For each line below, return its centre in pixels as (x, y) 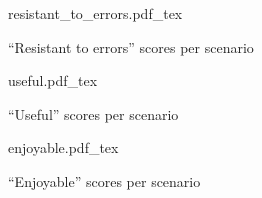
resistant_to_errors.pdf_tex (95, 13)
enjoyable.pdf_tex (63, 147)
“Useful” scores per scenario (93, 113)
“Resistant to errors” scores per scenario (131, 46)
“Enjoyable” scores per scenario (104, 180)
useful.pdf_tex (53, 80)
